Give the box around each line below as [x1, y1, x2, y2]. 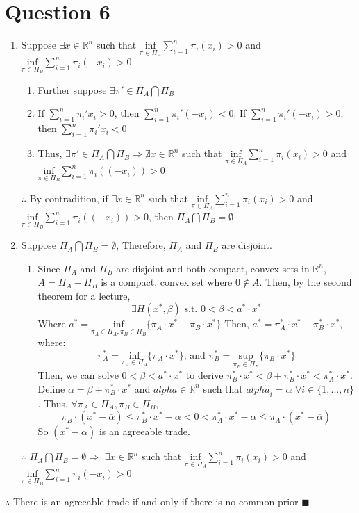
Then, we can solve [37, 368, 119, 382]
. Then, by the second [259, 275, 352, 289]
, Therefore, [116, 238, 166, 252]
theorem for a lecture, [37, 288, 131, 302]
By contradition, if [29, 190, 108, 205]
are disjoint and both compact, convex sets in [116, 261, 310, 275]
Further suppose [37, 82, 107, 97]
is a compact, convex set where [101, 275, 233, 289]
